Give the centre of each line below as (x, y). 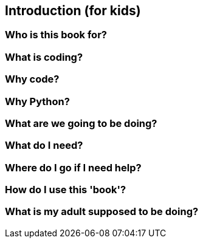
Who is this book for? (56, 35)
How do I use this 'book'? (66, 190)
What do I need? (44, 145)
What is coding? (44, 57)
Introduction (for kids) (73, 11)
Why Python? (37, 101)
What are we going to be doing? (81, 123)
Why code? (32, 79)
